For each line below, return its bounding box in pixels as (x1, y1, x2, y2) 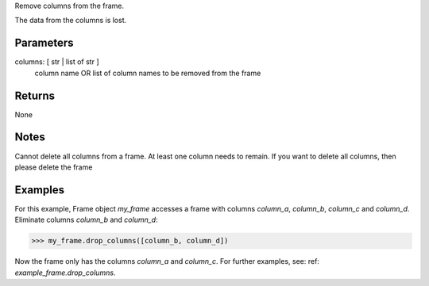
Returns (14, 89, 56, 102)
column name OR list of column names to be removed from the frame (34, 68, 261, 78)
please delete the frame (14, 162, 93, 172)
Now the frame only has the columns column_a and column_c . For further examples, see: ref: (14, 257, 319, 266)
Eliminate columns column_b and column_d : (14, 215, 158, 225)
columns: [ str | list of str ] (14, 57, 99, 67)
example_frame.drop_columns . (14, 268, 116, 277)
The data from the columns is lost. (14, 16, 127, 25)
